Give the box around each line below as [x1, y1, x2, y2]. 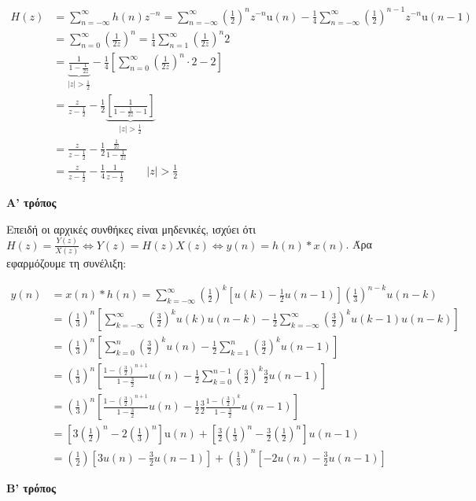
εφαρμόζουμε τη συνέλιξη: [6, 255, 127, 271]
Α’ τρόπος [6, 194, 57, 211]
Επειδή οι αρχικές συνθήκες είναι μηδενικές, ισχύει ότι [6, 220, 256, 237]
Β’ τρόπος [6, 479, 56, 495]
